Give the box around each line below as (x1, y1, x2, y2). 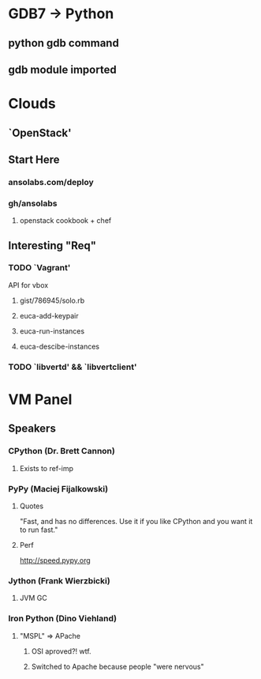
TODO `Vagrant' (8, 262, 71, 273)
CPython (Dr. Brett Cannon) (8, 446, 116, 457)
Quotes (19, 501, 44, 511)
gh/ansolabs (8, 198, 58, 209)
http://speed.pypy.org (19, 555, 91, 565)
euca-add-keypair (19, 311, 79, 320)
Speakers (8, 422, 57, 436)
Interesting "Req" (8, 239, 97, 252)
